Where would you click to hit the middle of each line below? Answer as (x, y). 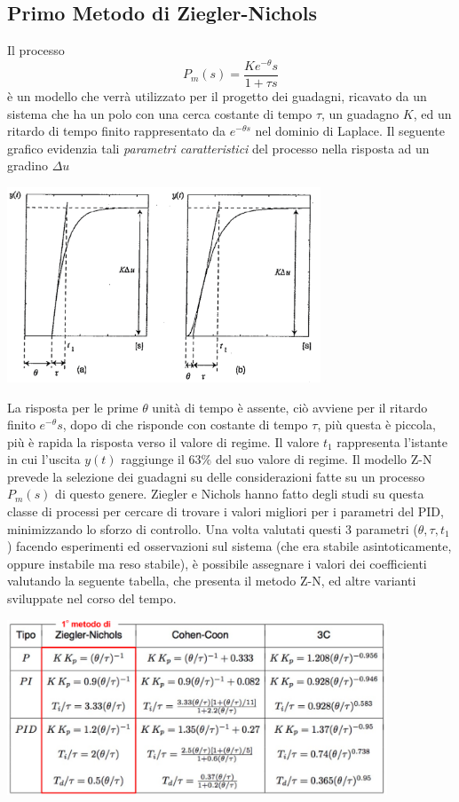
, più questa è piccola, (376, 425)
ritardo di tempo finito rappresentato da (117, 131)
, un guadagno (360, 113)
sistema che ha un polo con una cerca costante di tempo (160, 113)
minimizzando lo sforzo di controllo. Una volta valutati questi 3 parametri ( (213, 528)
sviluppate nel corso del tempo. (92, 598)
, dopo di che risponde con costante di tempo (185, 425)
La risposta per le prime (73, 407)
